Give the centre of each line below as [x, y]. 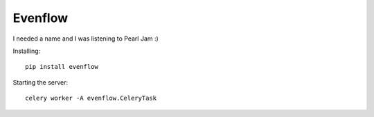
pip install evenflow [62, 67]
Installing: [27, 51]
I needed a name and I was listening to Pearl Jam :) [86, 39]
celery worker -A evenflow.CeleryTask [91, 98]
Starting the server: [41, 82]
